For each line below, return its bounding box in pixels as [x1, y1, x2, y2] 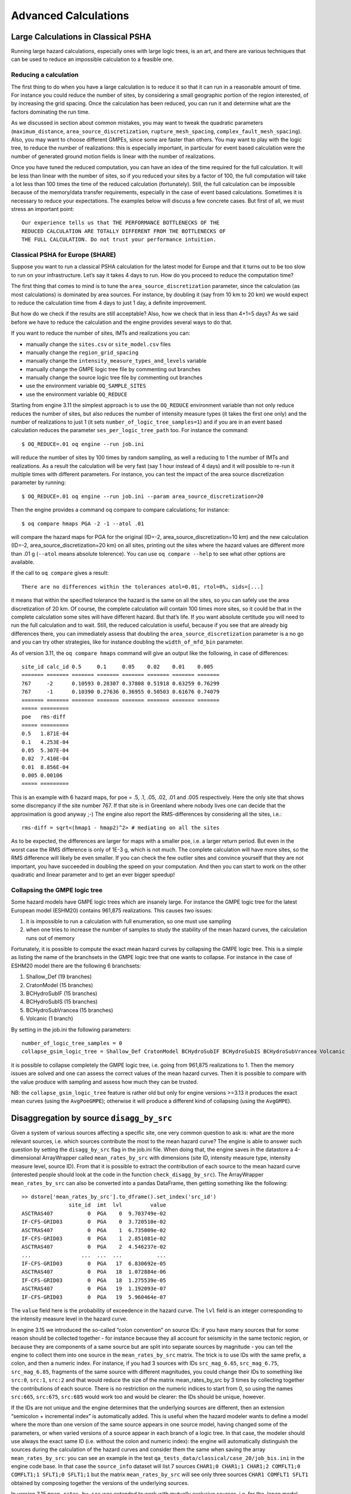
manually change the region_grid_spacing [26, 348, 139, 356]
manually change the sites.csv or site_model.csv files [26, 341, 171, 348]
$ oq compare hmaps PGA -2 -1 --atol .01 [21, 520, 144, 527]
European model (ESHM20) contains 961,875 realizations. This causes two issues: [11, 907, 213, 914]
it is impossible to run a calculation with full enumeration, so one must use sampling [26, 917, 232, 924]
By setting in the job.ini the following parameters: [11, 1025, 131, 1033]
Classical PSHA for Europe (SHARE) [11, 251, 116, 259]
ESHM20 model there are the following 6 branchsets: [11, 962, 141, 969]
